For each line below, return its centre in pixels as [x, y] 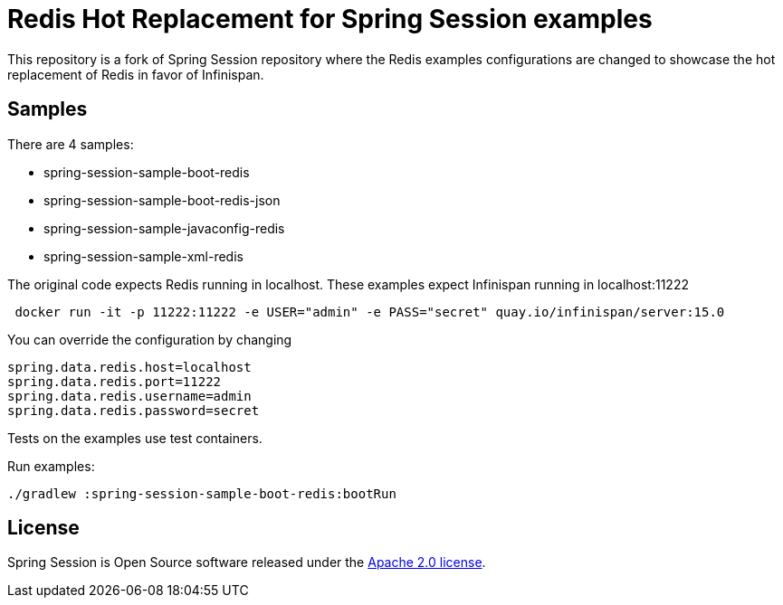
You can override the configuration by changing [150, 339]
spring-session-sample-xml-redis [143, 256]
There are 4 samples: [71, 144]
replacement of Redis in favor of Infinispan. [136, 74]
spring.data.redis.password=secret [134, 410]
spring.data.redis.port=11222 [115, 381]
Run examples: [51, 466]
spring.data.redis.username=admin [129, 396]
